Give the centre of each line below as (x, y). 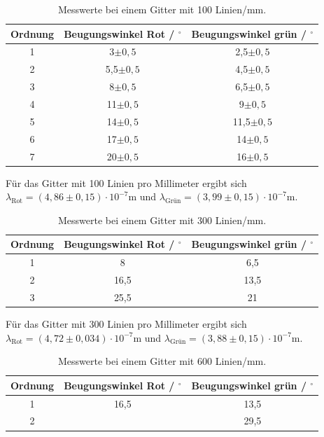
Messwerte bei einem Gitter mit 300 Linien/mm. (162, 220)
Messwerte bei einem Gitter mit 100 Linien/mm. (162, 9)
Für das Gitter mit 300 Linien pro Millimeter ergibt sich (126, 324)
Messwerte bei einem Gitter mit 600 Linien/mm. (162, 361)
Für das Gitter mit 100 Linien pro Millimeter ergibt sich (126, 182)
